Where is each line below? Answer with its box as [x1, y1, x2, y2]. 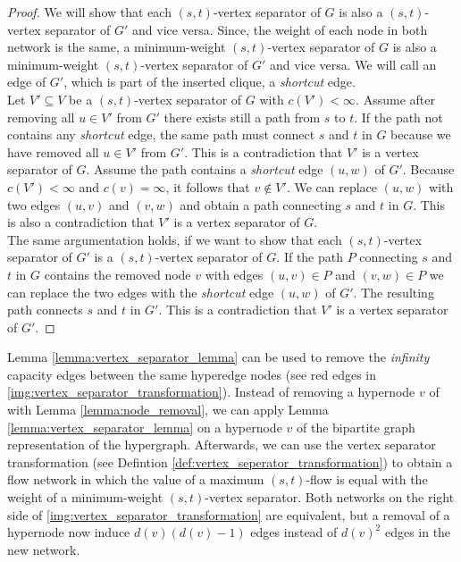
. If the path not [354, 107, 443, 126]
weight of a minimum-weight [7, 488, 163, 507]
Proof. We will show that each [7, 3, 172, 21]
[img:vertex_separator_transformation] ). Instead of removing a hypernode [7, 382, 415, 401]
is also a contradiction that [7, 213, 155, 231]
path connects [7, 300, 83, 319]
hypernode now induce [7, 523, 130, 541]
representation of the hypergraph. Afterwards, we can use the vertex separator [7, 435, 436, 454]
